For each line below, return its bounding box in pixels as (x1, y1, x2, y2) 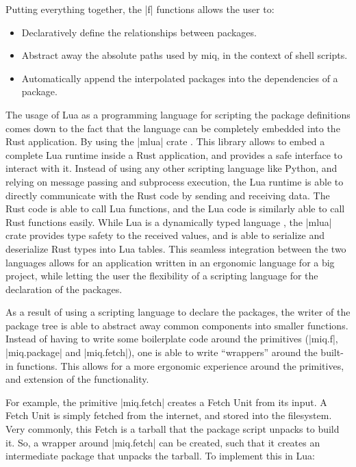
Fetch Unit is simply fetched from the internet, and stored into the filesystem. (5, 408, 332, 422)
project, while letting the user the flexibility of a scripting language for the (5, 268, 318, 283)
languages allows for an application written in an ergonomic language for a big (5, 255, 335, 269)
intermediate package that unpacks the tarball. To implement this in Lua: (5, 449, 315, 463)
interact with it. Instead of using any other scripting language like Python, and (5, 161, 338, 175)
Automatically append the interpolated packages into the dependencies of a (21, 71, 338, 85)
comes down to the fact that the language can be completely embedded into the (5, 121, 340, 135)
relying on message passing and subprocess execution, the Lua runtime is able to (5, 174, 344, 188)
